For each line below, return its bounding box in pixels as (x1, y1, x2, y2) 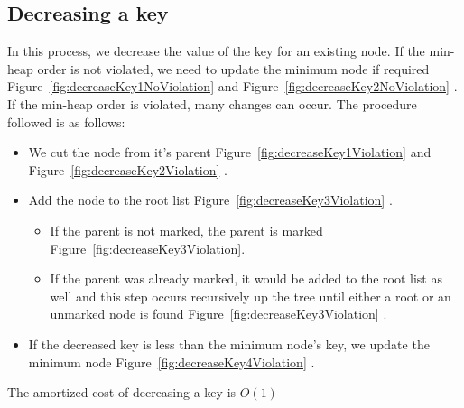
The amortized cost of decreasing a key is (7, 383, 237, 402)
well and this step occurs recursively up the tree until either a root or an (50, 286, 451, 305)
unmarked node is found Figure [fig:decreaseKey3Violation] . (50, 304, 387, 323)
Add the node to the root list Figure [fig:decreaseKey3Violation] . (28, 190, 393, 209)
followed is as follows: (7, 112, 125, 131)
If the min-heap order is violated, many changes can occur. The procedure (7, 94, 417, 113)
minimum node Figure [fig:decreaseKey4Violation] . (28, 352, 315, 371)
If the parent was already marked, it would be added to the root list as (50, 269, 442, 288)
